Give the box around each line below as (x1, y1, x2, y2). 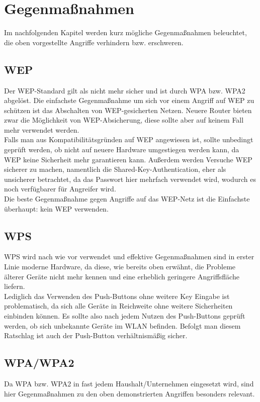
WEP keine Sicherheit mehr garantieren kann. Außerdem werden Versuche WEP (4, 154, 252, 164)
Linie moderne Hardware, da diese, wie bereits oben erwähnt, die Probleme (4, 261, 236, 272)
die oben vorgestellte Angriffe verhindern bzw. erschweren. (4, 37, 184, 47)
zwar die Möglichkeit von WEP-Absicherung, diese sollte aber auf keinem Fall (4, 115, 244, 125)
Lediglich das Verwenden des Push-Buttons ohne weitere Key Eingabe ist (4, 290, 230, 301)
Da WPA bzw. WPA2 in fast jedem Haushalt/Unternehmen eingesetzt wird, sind (4, 378, 254, 388)
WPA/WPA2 (4, 355, 74, 370)
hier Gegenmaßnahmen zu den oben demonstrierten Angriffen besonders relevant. (4, 388, 255, 398)
